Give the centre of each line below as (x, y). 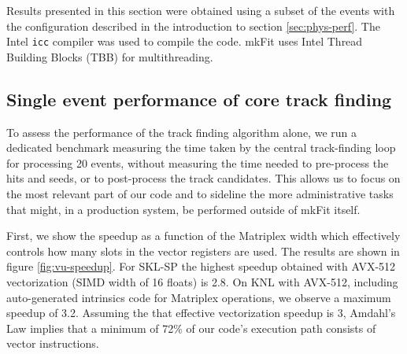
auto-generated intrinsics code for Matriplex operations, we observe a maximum (199, 297)
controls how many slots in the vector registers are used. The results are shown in (203, 251)
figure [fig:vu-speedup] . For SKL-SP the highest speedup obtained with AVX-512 (201, 266)
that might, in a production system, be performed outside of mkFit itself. (183, 209)
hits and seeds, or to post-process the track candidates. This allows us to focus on (203, 178)
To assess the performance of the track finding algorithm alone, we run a (181, 132)
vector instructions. (53, 343)
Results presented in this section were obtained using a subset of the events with (201, 10)
